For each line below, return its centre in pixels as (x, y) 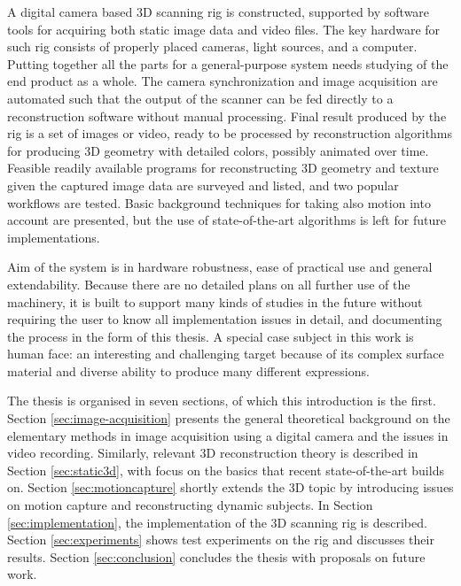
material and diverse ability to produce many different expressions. (188, 370)
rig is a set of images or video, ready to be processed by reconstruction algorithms (230, 133)
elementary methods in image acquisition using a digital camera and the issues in (228, 435)
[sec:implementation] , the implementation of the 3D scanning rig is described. (217, 522)
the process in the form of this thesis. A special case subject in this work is (211, 336)
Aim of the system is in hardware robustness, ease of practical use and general (220, 267)
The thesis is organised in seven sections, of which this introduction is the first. (222, 401)
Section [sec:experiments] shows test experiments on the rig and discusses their (221, 540)
